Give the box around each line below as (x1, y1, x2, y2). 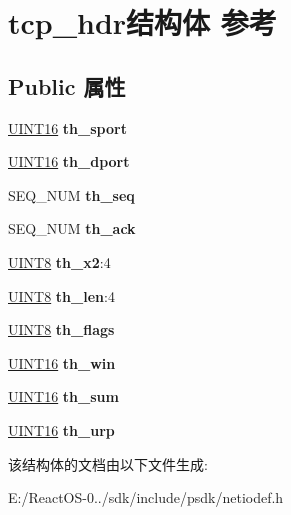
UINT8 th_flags (8, 319, 115, 340)
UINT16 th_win (8, 352, 116, 373)
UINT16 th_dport (8, 151, 130, 172)
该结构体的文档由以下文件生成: (8, 453, 208, 474)
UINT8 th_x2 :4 (8, 251, 111, 272)
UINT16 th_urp (8, 419, 115, 440)
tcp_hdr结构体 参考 (8, 2, 277, 43)
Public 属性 (8, 70, 126, 101)
